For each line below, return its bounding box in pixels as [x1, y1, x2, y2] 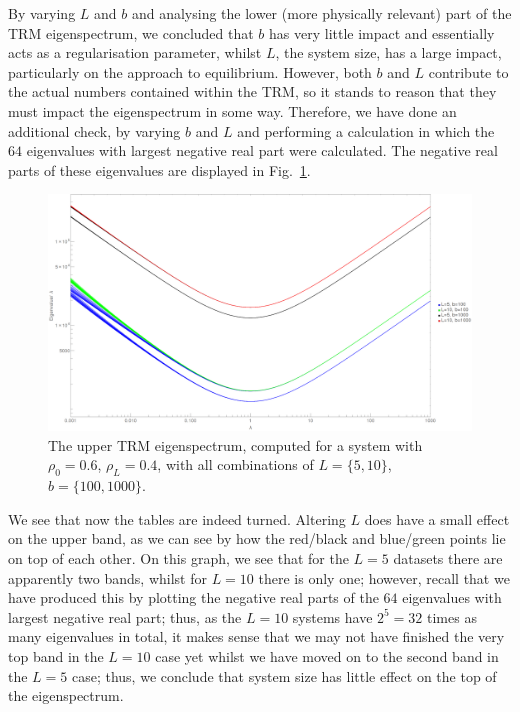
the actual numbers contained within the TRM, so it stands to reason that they [8, 81, 497, 102]
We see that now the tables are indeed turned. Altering [8, 508, 346, 529]
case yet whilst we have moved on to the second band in [155, 645, 499, 666]
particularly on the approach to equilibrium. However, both [8, 61, 372, 82]
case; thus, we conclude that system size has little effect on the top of [71, 665, 497, 686]
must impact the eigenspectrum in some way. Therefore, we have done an [8, 100, 457, 121]
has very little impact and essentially [269, 22, 495, 43]
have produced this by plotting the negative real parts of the [8, 587, 379, 608]
